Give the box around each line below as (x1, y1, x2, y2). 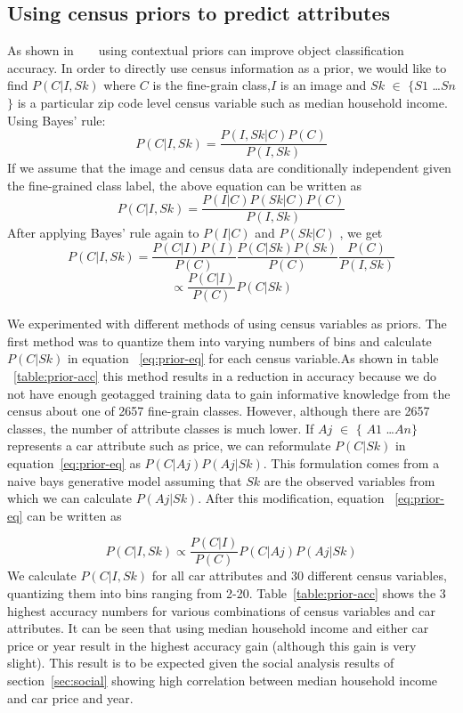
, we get (339, 223, 383, 242)
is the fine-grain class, (152, 76, 272, 94)
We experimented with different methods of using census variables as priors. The (7, 314, 447, 333)
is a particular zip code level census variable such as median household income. (17, 93, 448, 111)
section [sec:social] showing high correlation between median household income (7, 670, 438, 689)
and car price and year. (7, 688, 134, 707)
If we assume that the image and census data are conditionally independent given (7, 158, 451, 177)
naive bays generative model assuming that (7, 471, 242, 490)
